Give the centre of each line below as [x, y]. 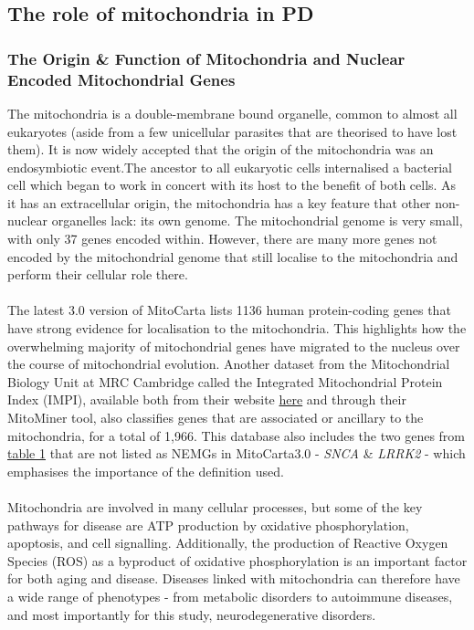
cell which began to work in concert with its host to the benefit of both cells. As [232, 185]
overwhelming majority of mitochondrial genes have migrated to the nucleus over [234, 346]
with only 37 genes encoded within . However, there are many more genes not [222, 239]
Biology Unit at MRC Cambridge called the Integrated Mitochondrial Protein [225, 381]
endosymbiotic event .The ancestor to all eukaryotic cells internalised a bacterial [230, 167]
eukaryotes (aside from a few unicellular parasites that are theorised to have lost [232, 131]
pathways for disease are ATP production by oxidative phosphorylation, [208, 525]
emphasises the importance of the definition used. [146, 471]
